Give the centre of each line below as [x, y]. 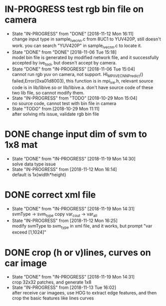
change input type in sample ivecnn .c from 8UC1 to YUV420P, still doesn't [86, 39]
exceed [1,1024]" [29, 232]
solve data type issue [34, 164]
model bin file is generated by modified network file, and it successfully [85, 57]
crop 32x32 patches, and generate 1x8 [52, 282]
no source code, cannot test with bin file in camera [64, 103]
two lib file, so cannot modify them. [48, 92]
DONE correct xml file [50, 195]
